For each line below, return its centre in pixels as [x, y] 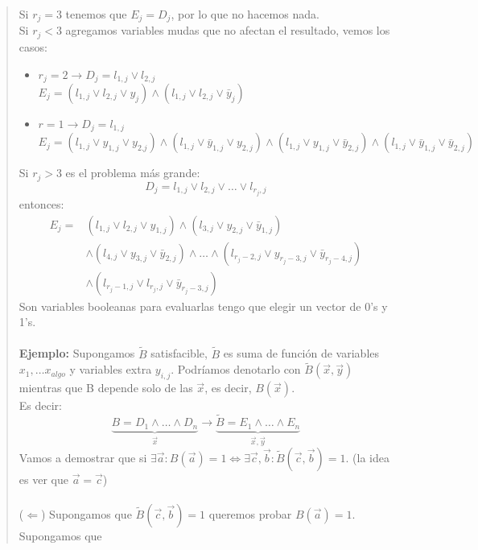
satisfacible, [179, 353]
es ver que [43, 479]
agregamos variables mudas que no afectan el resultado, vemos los [228, 30]
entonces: [41, 203]
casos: [33, 46]
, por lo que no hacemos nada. [245, 14]
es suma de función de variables [301, 353]
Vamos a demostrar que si [83, 457]
